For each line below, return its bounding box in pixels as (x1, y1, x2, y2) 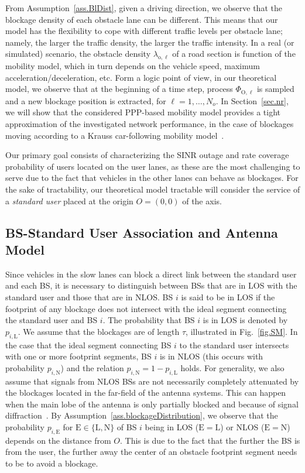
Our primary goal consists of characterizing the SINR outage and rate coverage (5, 149, 289, 161)
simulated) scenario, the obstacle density (5, 47, 151, 60)
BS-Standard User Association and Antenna (5, 223, 278, 241)
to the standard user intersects (179, 338, 289, 351)
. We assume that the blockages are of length (18, 325, 180, 337)
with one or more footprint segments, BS (5, 350, 152, 362)
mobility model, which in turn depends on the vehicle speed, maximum (5, 60, 260, 72)
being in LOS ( (145, 420, 199, 433)
